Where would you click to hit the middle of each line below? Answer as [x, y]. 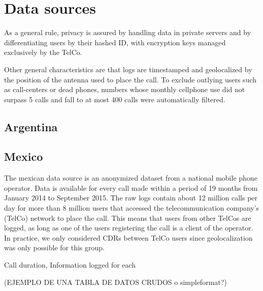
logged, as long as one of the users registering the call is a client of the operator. [129, 228]
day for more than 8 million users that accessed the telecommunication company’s [132, 208]
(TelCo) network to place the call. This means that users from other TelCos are [128, 217]
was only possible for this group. [54, 248]
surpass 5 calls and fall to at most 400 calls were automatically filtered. [115, 99]
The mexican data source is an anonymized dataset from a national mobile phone [131, 178]
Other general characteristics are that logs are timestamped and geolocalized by [128, 69]
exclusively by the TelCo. [43, 52]
